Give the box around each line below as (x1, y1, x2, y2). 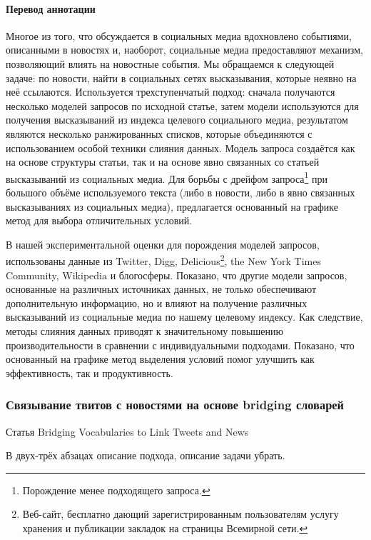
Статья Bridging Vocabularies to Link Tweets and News (6, 424, 249, 439)
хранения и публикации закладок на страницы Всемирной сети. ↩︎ (22, 520, 308, 535)
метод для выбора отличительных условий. (6, 213, 193, 228)
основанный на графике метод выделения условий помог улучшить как (6, 351, 315, 366)
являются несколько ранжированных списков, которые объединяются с (6, 126, 312, 141)
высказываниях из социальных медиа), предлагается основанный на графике (6, 199, 338, 214)
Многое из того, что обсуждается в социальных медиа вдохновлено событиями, (6, 28, 352, 43)
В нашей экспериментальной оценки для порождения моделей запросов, (6, 236, 320, 251)
